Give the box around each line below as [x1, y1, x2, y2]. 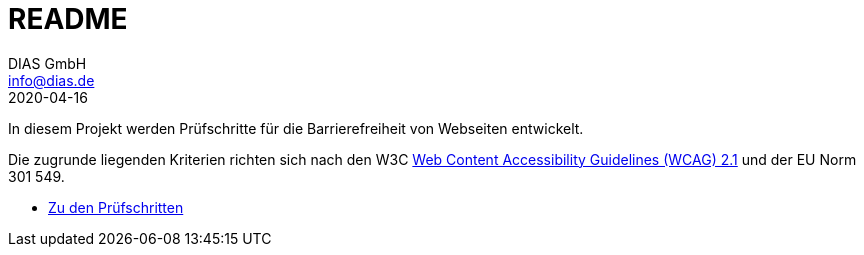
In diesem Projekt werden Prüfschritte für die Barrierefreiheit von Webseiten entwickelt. [8, 119, 584, 137]
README [8, 2, 128, 36]
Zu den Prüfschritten [48, 198, 184, 216]
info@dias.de [8, 71, 95, 89]
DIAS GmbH [8, 54, 87, 72]
